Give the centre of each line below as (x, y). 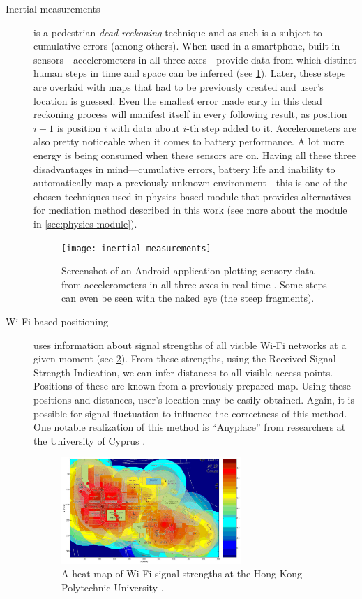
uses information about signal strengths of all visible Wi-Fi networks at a (190, 345)
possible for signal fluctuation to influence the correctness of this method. (190, 413)
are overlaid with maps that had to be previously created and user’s (179, 86)
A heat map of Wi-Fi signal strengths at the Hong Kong (182, 574)
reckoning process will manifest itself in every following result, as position (190, 114)
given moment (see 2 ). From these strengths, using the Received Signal (185, 358)
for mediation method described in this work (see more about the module (190, 210)
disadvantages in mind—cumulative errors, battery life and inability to (184, 169)
